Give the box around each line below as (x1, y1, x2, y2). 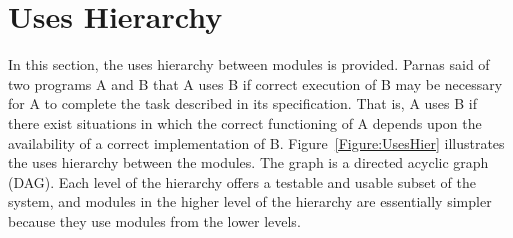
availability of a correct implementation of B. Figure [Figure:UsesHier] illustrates (8, 132, 505, 153)
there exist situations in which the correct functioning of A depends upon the (8, 112, 482, 133)
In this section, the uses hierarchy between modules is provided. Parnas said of (8, 54, 490, 75)
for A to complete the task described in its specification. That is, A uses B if (8, 93, 477, 114)
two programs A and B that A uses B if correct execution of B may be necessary (8, 73, 503, 94)
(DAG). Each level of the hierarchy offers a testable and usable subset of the (8, 171, 477, 192)
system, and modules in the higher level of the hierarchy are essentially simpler (8, 191, 492, 212)
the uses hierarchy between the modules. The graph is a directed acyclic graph (8, 152, 489, 173)
